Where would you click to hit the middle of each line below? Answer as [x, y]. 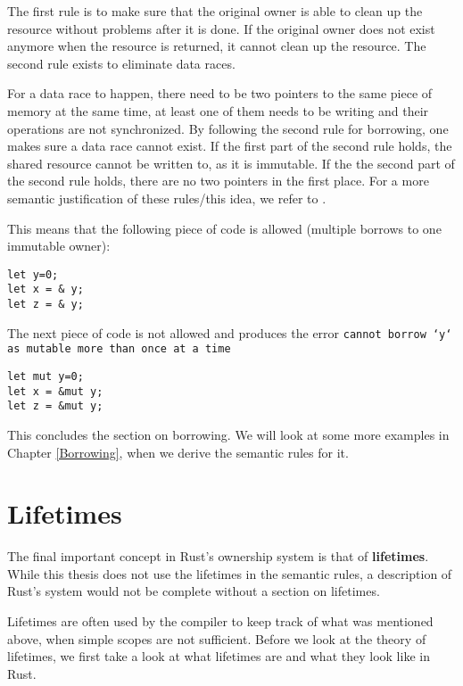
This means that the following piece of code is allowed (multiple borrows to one [224, 228]
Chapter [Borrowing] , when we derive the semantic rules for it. [178, 452]
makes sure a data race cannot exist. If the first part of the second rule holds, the [230, 146]
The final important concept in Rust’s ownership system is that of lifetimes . [218, 556]
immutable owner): [59, 246]
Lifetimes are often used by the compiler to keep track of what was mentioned [220, 621]
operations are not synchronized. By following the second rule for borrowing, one [228, 128]
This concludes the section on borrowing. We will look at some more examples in [228, 434]
